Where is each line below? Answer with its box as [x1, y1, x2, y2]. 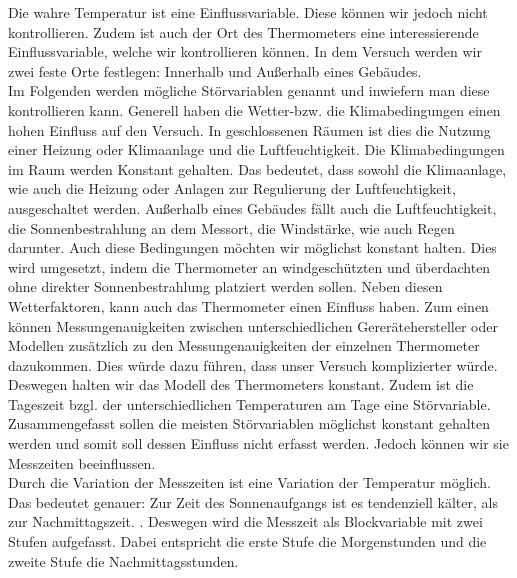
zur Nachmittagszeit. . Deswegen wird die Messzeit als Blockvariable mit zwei [8, 511, 483, 532]
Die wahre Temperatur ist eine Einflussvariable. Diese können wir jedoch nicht [8, 2, 488, 22]
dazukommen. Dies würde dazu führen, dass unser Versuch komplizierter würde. [8, 354, 498, 375]
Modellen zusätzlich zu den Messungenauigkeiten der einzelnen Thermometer [8, 335, 480, 356]
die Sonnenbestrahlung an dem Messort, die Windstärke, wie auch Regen [8, 217, 455, 238]
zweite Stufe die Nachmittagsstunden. [8, 550, 239, 571]
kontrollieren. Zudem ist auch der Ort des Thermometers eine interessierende [8, 21, 479, 42]
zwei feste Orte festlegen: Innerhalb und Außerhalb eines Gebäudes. [8, 60, 422, 81]
